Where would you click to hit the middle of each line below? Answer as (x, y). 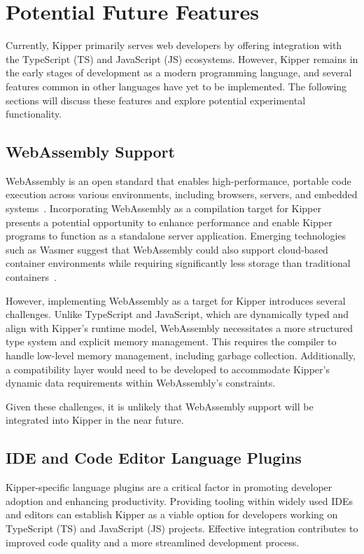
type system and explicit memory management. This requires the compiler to (171, 341)
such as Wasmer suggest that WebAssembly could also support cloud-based (167, 249)
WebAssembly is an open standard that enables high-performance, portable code (178, 180)
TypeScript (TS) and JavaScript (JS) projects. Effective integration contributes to (182, 528)
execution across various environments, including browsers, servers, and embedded (182, 194)
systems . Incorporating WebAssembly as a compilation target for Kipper (163, 208)
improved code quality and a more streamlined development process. (153, 542)
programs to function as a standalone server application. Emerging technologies (176, 236)
